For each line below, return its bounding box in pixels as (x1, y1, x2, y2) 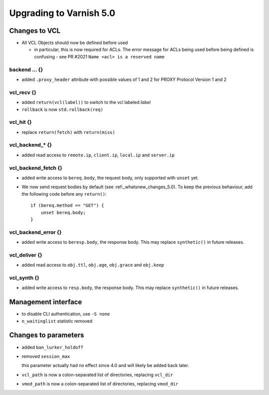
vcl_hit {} (9, 119, 32, 126)
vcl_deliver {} (9, 251, 42, 258)
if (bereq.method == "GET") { (30, 203, 105, 208)
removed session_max (21, 353, 70, 359)
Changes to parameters (9, 331, 84, 340)
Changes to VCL (9, 26, 61, 35)
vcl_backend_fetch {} (9, 164, 63, 171)
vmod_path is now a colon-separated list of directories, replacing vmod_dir (21, 381, 179, 387)
